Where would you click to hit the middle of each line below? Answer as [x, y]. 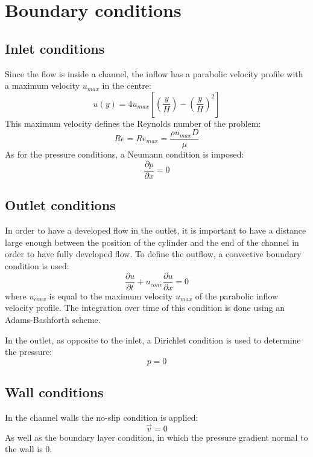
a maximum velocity [43, 85]
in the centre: [127, 85]
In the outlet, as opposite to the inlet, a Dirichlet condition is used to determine [153, 340]
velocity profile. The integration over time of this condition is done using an [145, 308]
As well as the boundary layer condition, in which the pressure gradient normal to [156, 437]
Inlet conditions [55, 48]
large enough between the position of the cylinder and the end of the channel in [152, 242]
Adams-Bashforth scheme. [53, 319]
